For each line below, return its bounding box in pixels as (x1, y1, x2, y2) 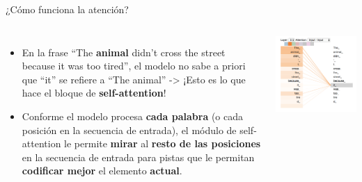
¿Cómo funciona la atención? (6, 2, 129, 16)
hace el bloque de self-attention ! (22, 85, 166, 100)
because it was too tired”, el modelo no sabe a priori (22, 58, 246, 73)
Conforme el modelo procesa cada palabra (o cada (22, 108, 244, 123)
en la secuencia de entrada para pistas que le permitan (22, 149, 255, 164)
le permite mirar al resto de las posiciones (64, 136, 261, 151)
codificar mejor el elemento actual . (22, 163, 182, 178)
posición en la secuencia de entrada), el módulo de (22, 122, 237, 137)
